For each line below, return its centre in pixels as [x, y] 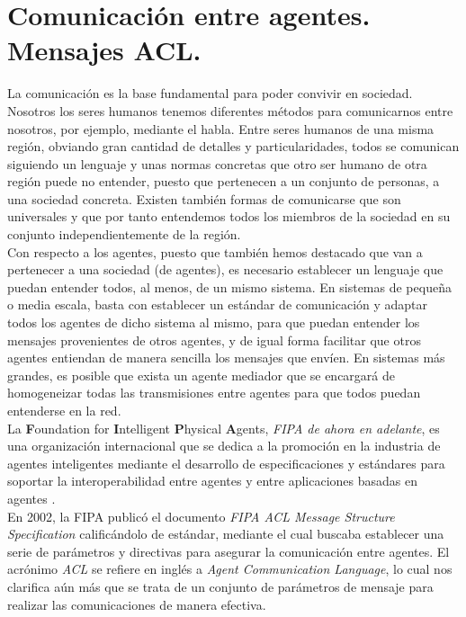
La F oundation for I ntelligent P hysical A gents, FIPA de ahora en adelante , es [224, 428]
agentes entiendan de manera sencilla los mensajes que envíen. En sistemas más [226, 358]
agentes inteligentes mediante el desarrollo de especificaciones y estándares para [226, 463]
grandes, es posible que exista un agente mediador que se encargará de [202, 375]
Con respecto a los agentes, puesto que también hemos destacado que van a [215, 251]
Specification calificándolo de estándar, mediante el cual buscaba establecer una [226, 534]
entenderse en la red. [64, 410]
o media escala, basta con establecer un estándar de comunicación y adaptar [218, 304]
